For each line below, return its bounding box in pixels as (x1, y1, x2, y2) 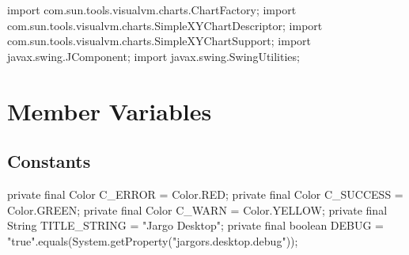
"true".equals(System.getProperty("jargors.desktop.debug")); (7, 232, 298, 249)
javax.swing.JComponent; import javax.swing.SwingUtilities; (7, 48, 300, 64)
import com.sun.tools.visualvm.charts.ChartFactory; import (7, 2, 297, 17)
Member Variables (7, 94, 212, 127)
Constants (7, 149, 91, 173)
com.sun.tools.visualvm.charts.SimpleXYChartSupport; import (7, 32, 311, 49)
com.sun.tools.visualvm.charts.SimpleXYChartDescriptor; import (7, 17, 323, 33)
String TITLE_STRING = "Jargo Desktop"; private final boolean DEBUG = (7, 217, 384, 234)
